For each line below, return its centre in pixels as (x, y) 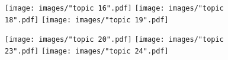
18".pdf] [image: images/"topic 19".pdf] (87, 20)
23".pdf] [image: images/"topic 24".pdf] (87, 51)
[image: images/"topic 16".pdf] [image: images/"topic (114, 8)
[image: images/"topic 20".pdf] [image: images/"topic (114, 40)
